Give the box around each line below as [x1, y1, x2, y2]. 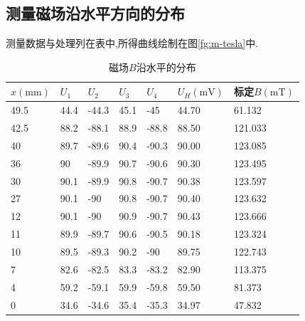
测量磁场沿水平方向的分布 [6, 2, 185, 24]
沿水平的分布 [136, 59, 196, 74]
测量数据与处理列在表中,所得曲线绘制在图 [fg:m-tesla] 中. [6, 36, 259, 51]
